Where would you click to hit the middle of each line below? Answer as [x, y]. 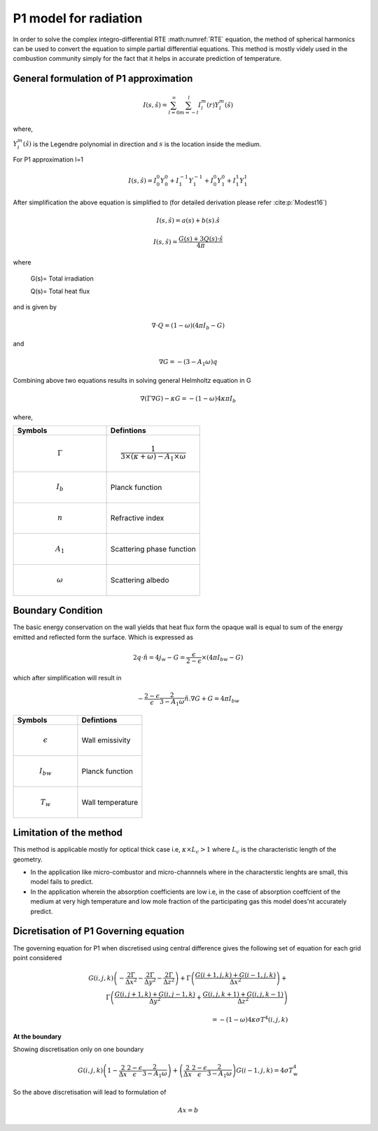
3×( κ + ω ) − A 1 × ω [153, 457]
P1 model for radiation [78, 18]
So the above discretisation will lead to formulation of [90, 1092]
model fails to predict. [62, 882]
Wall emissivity [106, 740]
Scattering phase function [153, 549]
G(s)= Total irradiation [62, 278]
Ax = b [188, 1110]
